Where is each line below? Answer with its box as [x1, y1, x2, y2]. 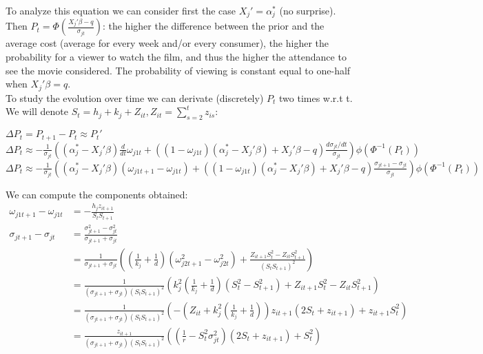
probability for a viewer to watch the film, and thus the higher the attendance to [6, 50, 347, 64]
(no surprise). [279, 3, 336, 17]
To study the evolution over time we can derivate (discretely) [6, 90, 264, 105]
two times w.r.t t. [279, 90, 353, 105]
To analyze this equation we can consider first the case [6, 3, 236, 17]
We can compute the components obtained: [6, 187, 188, 201]
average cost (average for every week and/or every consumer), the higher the [6, 36, 329, 50]
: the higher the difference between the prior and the [102, 19, 325, 33]
